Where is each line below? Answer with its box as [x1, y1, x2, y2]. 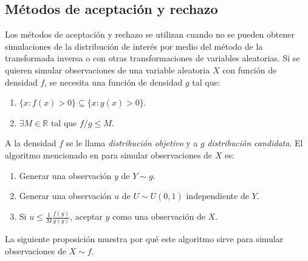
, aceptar [70, 210, 103, 223]
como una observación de [112, 210, 205, 223]
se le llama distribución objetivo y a [66, 137, 198, 149]
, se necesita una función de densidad [44, 75, 183, 88]
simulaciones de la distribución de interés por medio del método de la [5, 39, 263, 52]
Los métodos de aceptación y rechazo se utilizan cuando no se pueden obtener [5, 28, 295, 41]
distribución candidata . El [207, 137, 303, 149]
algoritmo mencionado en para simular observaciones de [5, 148, 213, 161]
